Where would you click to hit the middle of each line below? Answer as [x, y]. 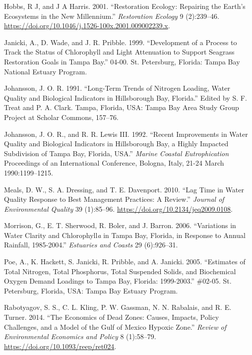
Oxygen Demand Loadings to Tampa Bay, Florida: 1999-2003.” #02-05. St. [118, 281]
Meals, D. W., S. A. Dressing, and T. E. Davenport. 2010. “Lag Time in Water [124, 189]
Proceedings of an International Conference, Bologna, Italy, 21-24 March [114, 163]
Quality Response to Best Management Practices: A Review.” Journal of [114, 199]
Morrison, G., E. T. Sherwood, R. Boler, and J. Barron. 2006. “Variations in [120, 225]
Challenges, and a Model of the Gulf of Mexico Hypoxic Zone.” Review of [115, 326]
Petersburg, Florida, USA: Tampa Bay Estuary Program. [91, 290]
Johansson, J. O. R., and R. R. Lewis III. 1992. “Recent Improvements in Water [126, 134]
